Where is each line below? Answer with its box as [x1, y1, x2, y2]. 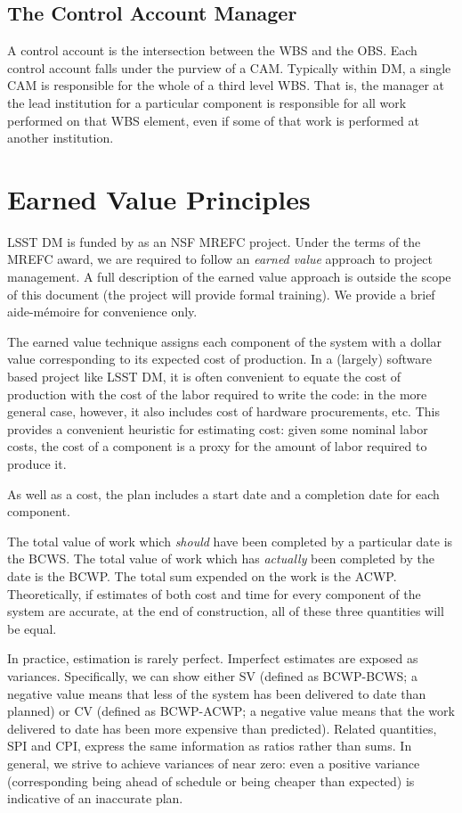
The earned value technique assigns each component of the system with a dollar [7, 332, 442, 350]
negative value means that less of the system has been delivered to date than [7, 684, 426, 702]
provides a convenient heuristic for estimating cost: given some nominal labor [7, 419, 428, 438]
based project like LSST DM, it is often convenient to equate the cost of [7, 367, 401, 386]
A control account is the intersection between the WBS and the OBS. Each [7, 41, 417, 60]
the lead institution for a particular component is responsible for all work [7, 93, 407, 111]
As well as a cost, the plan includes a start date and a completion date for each [7, 484, 440, 503]
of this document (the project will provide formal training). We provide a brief [7, 284, 435, 303]
